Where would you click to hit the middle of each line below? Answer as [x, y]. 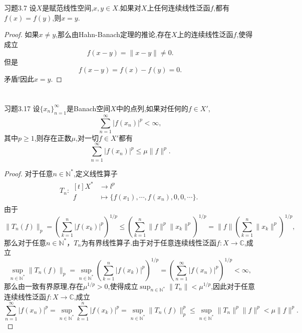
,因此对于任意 [233, 286]
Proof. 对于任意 [29, 173]
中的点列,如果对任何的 [152, 108]
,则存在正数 [53, 137]
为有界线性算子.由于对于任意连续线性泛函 [149, 242]
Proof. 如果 [22, 34]
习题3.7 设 [20, 8]
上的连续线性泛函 [205, 34]
